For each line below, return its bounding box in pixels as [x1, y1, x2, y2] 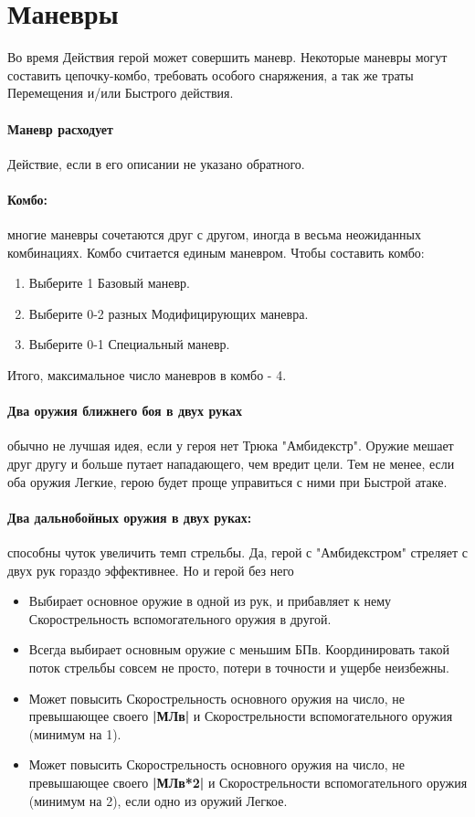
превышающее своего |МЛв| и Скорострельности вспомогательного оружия [28, 706, 453, 726]
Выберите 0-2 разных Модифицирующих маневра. [28, 303, 309, 323]
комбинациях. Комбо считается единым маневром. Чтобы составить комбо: [7, 242, 425, 261]
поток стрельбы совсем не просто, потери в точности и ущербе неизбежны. [28, 658, 449, 676]
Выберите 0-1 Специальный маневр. [28, 334, 230, 354]
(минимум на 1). [28, 724, 121, 743]
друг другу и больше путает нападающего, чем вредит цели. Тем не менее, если [7, 454, 455, 473]
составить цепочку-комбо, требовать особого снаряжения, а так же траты [7, 65, 414, 84]
